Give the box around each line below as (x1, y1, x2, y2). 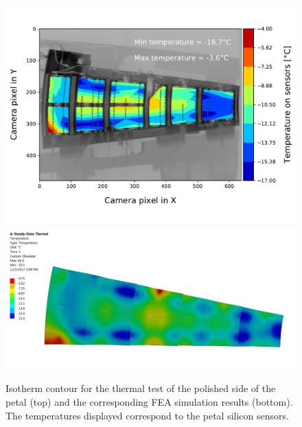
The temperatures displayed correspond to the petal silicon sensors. (5, 408, 289, 422)
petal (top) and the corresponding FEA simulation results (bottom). (5, 395, 293, 408)
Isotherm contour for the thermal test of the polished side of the (5, 381, 276, 395)
